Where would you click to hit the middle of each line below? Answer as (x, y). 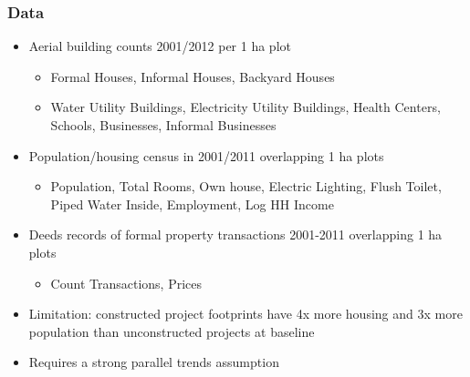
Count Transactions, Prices (126, 283)
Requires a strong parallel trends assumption (154, 362)
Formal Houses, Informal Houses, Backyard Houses (193, 76)
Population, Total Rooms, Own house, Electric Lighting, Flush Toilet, (246, 186)
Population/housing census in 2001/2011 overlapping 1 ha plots (206, 155)
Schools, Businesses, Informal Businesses (163, 125)
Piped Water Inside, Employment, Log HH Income (192, 204)
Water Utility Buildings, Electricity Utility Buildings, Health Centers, (245, 107)
